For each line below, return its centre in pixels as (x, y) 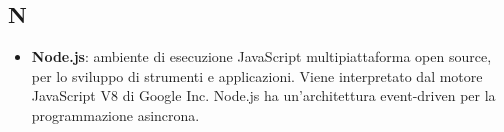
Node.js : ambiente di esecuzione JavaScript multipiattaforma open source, (261, 56)
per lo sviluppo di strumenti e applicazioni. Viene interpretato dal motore (257, 75)
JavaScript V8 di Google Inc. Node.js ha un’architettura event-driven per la (263, 95)
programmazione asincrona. (115, 114)
